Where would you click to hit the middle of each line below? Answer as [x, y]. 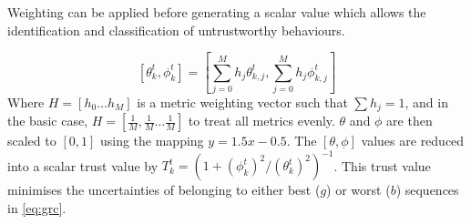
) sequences [427, 190]
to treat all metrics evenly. [261, 121]
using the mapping [152, 141]
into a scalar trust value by [83, 165]
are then [410, 121]
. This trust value [382, 165]
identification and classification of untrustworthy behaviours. [176, 30]
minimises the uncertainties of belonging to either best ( [164, 190]
